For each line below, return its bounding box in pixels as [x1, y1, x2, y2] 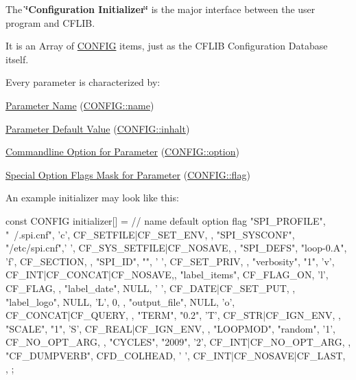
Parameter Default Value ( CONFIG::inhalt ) [5, 121, 190, 135]
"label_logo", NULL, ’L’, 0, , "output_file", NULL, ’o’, [5, 294, 235, 309]
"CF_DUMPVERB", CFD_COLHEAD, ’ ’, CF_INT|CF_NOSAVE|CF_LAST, [5, 348, 346, 362]
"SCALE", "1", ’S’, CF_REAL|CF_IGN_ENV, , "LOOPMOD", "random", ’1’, [5, 321, 335, 335]
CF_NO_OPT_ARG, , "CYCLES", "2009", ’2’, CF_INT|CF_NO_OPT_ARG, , [5, 335, 351, 349]
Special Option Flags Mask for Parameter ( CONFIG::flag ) [5, 167, 250, 181]
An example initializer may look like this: [5, 190, 179, 205]
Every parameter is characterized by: [5, 75, 161, 89]
